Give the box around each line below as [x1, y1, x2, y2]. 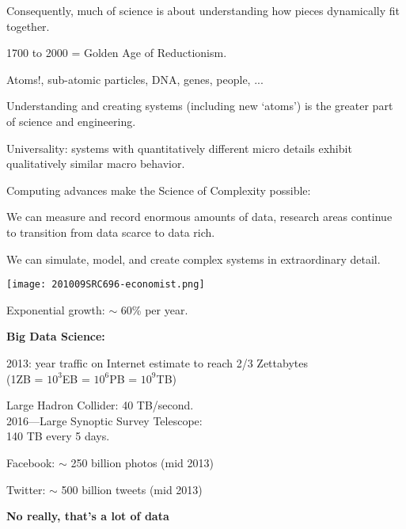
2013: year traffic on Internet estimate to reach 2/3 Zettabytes [6, 354, 308, 371]
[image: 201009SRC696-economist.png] [6, 279, 205, 291]
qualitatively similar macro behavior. [6, 155, 185, 172]
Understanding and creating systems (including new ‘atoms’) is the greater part [6, 97, 393, 114]
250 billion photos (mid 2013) [70, 454, 214, 470]
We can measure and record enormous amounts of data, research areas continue [6, 208, 393, 225]
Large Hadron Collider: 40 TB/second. [6, 397, 194, 413]
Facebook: [6, 454, 55, 470]
